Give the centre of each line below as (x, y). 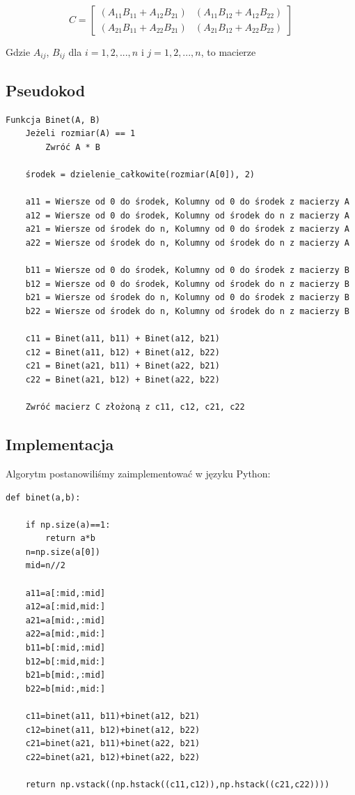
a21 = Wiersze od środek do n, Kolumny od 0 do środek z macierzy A (187, 229)
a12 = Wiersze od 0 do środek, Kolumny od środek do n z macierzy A (187, 215)
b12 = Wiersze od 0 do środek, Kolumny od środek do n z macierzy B (187, 284)
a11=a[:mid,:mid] (65, 593)
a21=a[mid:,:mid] (65, 620)
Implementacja (60, 444)
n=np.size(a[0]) (63, 552)
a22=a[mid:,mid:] (65, 634)
